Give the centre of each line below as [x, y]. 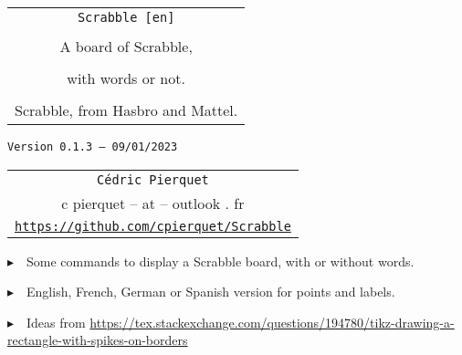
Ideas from [56, 322]
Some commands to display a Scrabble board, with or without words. [220, 261]
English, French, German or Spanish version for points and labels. [211, 292]
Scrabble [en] [126, 17]
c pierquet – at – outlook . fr [153, 203]
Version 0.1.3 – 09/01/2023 [93, 147]
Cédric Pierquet [153, 179]
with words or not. [126, 78]
